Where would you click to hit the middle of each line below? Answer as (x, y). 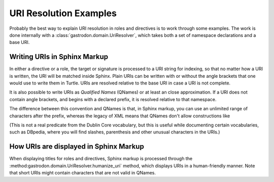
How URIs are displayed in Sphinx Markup (77, 147)
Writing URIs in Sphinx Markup (59, 57)
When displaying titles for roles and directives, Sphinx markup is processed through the (101, 159)
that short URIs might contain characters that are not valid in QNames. (83, 173)
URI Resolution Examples (63, 13)
